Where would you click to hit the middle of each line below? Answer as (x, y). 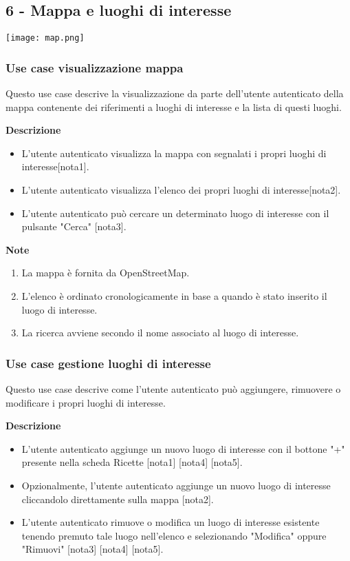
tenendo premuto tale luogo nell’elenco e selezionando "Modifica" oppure (174, 535)
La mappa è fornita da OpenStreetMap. (106, 273)
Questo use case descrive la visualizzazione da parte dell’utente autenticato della (175, 93)
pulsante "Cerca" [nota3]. (74, 226)
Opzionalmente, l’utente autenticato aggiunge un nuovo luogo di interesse (176, 485)
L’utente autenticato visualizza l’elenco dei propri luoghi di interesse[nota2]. (181, 190)
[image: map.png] (45, 38)
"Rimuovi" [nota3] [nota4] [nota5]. (92, 549)
